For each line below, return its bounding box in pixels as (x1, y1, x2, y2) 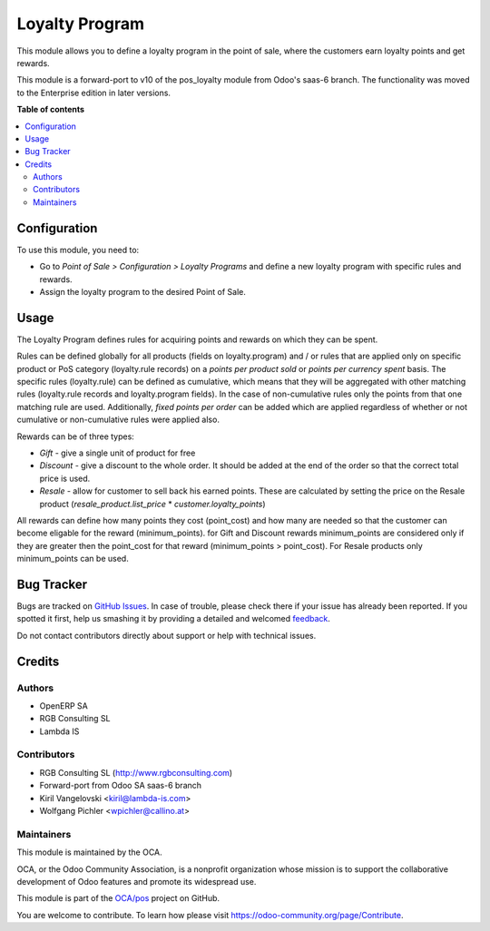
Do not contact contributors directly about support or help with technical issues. (16, 630, 317, 641)
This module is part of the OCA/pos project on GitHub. (16, 893, 220, 904)
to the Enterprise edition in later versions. (16, 87, 171, 98)
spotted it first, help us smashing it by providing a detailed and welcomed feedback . (16, 613, 331, 624)
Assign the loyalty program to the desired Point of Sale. (39, 286, 247, 297)
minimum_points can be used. (16, 554, 129, 564)
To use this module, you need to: (16, 244, 140, 255)
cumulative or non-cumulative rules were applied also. (16, 414, 220, 426)
